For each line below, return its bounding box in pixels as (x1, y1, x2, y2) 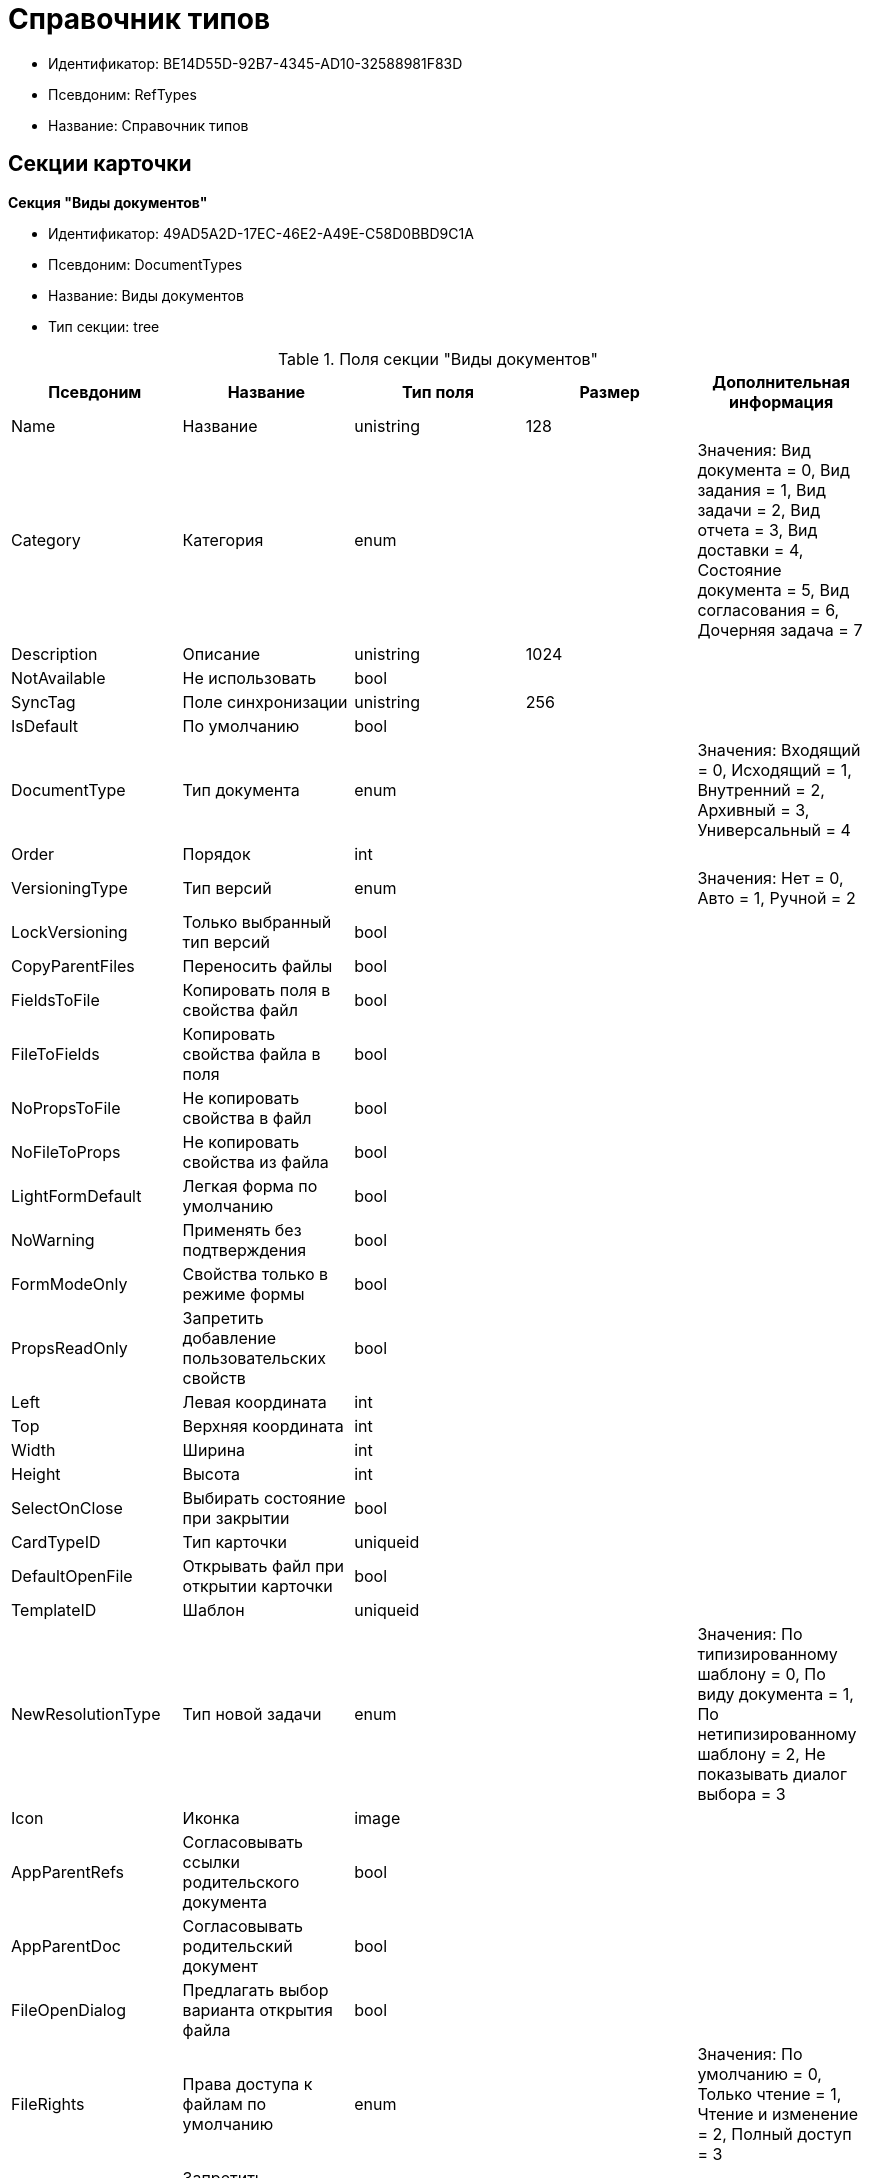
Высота (182, 1463, 241, 1484)
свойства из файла (182, 1151, 329, 1172)
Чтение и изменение (697, 2103, 858, 2124)
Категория (182, 529, 264, 550)
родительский (182, 1935, 293, 1956)
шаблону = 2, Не (697, 1743, 826, 1764)
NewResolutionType (11, 1703, 161, 1724)
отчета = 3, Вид (697, 519, 818, 540)
